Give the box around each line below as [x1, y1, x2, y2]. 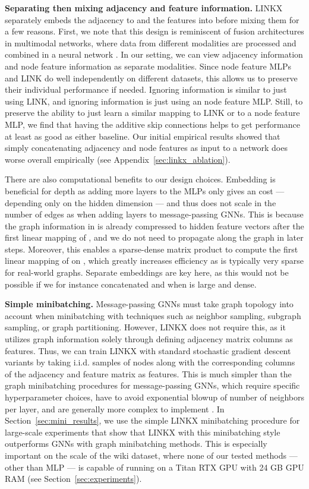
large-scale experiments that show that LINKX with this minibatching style [5, 425, 280, 438]
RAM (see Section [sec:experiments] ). [5, 472, 142, 485]
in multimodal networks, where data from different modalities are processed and [5, 36, 297, 49]
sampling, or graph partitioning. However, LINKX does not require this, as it [5, 321, 286, 333]
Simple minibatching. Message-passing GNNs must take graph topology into [5, 298, 294, 310]
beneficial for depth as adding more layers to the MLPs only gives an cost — [5, 184, 285, 197]
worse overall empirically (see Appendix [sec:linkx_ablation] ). [5, 153, 231, 165]
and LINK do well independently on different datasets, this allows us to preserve [5, 71, 298, 84]
